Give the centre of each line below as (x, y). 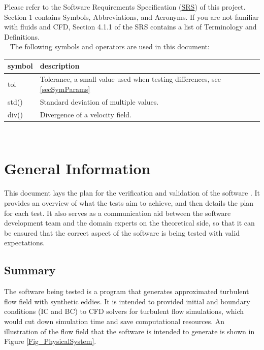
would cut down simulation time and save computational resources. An (114, 321)
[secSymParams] (65, 89)
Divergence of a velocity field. (86, 114)
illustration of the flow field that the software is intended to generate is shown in (129, 331)
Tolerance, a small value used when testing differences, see (130, 79)
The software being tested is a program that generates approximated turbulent (127, 291)
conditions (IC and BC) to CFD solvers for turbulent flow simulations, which (124, 311)
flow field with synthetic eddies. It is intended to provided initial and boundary (127, 301)
